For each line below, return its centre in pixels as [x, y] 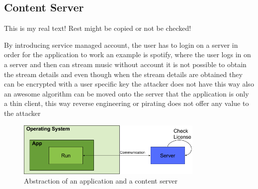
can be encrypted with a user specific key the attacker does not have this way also [129, 84]
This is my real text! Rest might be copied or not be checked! [98, 28]
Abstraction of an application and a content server [101, 181]
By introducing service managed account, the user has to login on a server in [121, 45]
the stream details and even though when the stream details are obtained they [123, 74]
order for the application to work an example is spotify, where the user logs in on [128, 54]
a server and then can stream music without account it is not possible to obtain [125, 64]
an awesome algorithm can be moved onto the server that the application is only [127, 93]
